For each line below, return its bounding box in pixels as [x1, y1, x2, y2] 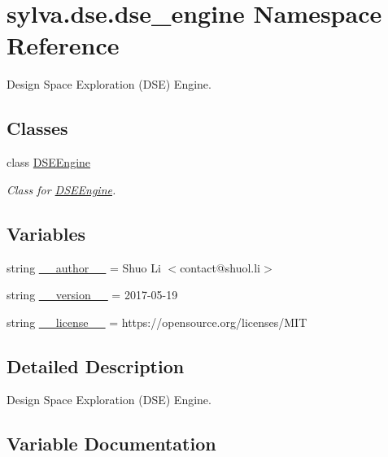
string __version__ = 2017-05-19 [7, 286, 178, 303]
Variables [7, 220, 86, 246]
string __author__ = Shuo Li [7, 259, 161, 276]
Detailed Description [7, 353, 185, 378]
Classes [7, 115, 68, 141]
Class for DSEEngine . [7, 181, 116, 198]
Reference [7, 28, 120, 62]
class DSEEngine [7, 154, 91, 171]
